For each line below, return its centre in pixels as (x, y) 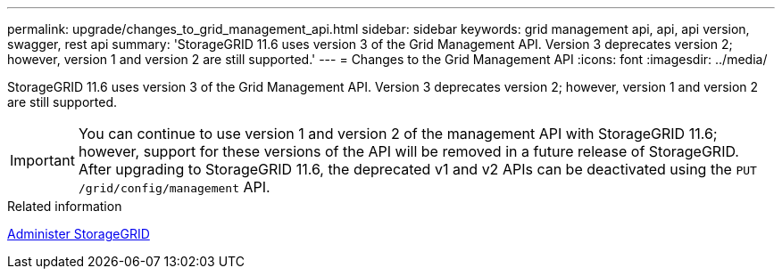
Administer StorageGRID (79, 234)
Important (42, 160)
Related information (65, 206)
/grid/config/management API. (174, 187)
